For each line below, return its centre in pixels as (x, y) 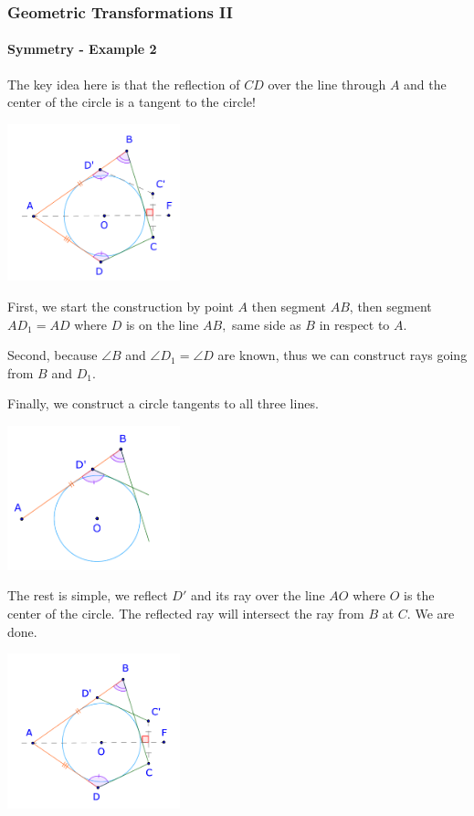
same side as (267, 324)
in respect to (354, 324)
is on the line (162, 324)
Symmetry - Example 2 (82, 49)
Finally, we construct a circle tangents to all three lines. (163, 403)
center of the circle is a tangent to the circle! (132, 102)
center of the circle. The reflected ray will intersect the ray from (186, 614)
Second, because (53, 355)
